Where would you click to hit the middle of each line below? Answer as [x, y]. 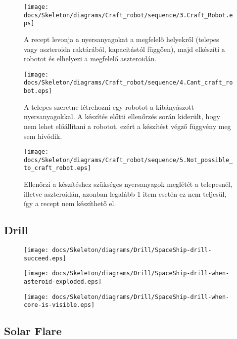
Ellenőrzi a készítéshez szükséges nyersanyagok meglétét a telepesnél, [128, 184]
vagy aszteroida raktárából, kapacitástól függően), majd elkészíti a [124, 49]
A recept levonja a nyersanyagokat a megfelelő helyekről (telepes [121, 39]
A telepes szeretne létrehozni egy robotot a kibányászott [109, 106]
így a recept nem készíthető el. [70, 203]
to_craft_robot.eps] [58, 168]
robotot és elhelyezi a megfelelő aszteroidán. [90, 59]
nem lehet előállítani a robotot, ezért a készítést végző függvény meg [127, 126]
